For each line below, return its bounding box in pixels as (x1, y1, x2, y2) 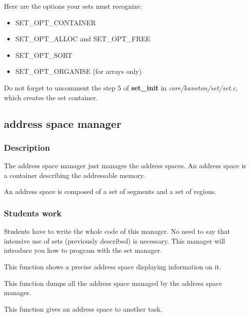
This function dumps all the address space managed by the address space (4, 278, 222, 288)
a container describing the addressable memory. (4, 170, 145, 180)
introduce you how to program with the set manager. (4, 245, 162, 255)
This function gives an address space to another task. (4, 303, 162, 314)
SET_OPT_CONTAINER (15, 17, 96, 27)
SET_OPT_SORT (15, 50, 72, 60)
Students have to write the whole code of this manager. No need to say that (4, 226, 230, 236)
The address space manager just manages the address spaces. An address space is (4, 160, 247, 171)
